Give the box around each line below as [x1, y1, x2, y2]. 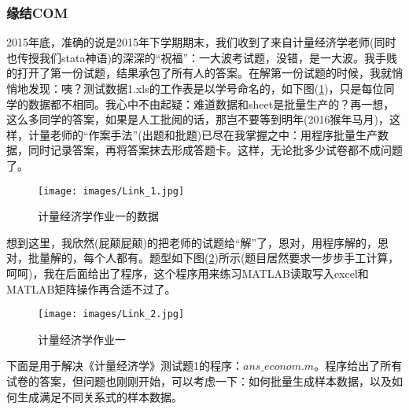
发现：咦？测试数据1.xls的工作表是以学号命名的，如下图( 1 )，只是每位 [28, 80, 384, 96]
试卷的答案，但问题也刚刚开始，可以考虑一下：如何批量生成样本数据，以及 [6, 373, 392, 390]
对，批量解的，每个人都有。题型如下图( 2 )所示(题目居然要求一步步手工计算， [6, 249, 400, 266]
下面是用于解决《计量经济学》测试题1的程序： [6, 357, 243, 374]
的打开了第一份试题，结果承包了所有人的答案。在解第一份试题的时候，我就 [6, 65, 392, 81]
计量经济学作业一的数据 [38, 208, 159, 224]
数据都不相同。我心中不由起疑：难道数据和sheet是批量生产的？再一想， [28, 95, 395, 112]
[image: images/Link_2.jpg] [38, 308, 185, 320]
